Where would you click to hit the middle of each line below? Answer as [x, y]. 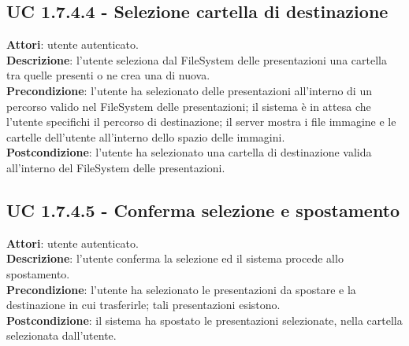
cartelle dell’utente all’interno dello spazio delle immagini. [146, 136]
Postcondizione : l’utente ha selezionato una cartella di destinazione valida [189, 152]
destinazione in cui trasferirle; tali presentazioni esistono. [143, 305]
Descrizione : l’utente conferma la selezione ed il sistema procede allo [175, 258]
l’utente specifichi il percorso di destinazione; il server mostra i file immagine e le [201, 121]
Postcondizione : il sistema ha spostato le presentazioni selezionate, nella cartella [204, 320]
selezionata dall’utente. [61, 335]
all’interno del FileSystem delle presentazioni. [116, 167]
